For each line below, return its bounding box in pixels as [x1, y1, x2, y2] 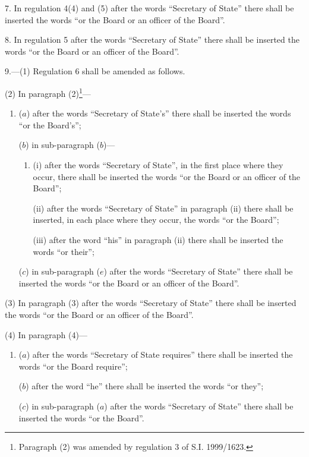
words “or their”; [33, 245, 94, 257]
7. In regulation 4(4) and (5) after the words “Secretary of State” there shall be [5, 2, 294, 14]
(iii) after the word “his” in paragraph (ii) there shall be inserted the [33, 233, 283, 245]
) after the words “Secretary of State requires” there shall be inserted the [26, 348, 293, 361]
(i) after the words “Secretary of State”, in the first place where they [33, 159, 283, 171]
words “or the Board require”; [18, 360, 128, 372]
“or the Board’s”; [18, 118, 81, 131]
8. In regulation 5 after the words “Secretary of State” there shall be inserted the [5, 33, 299, 46]
